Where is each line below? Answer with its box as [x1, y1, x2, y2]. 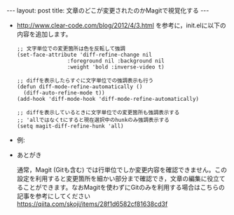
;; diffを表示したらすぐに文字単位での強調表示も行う [16, 77, 154, 84]
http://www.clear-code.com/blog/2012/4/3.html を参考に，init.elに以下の [16, 21, 226, 29]
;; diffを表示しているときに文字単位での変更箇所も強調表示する [16, 109, 180, 116]
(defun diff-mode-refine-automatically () [16, 83, 143, 90]
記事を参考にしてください [16, 192, 90, 200]
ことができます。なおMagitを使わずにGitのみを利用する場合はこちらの [22, 183, 225, 191]
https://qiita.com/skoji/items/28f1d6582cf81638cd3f [16, 200, 168, 208]
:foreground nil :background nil [67, 57, 165, 64]
